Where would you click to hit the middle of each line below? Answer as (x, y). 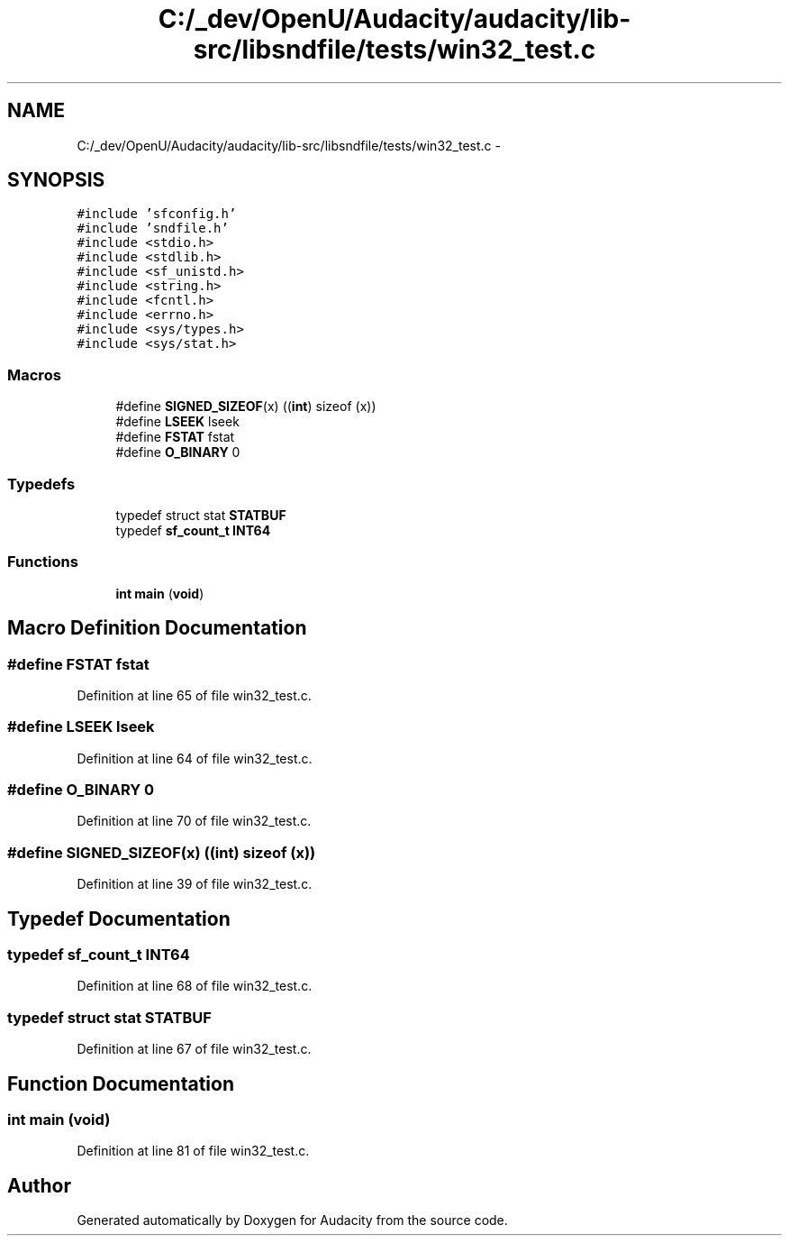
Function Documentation (121, 1083)
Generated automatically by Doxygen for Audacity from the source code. (292, 1220)
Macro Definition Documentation (157, 628)
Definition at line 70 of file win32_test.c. (194, 821)
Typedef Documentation (119, 919)
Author (39, 1185)
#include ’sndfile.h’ (153, 228)
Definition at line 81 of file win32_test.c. (193, 1151)
